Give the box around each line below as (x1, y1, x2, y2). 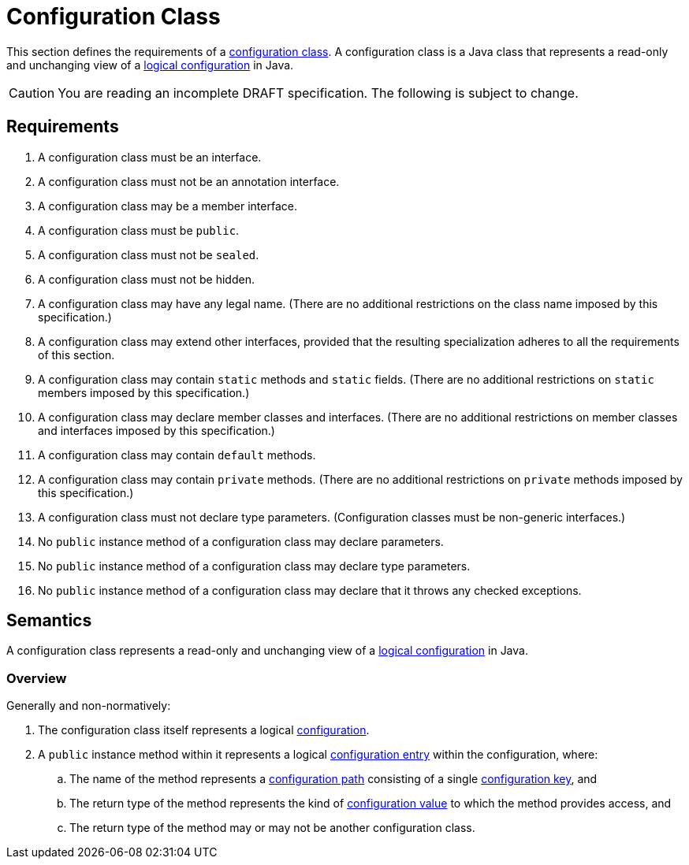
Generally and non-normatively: (6, 699, 171, 713)
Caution (9, 84, 55, 101)
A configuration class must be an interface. (38, 150, 262, 164)
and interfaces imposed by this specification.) (38, 423, 275, 437)
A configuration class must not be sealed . (38, 247, 259, 262)
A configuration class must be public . (38, 223, 240, 237)
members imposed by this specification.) (38, 385, 250, 399)
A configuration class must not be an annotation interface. (38, 174, 340, 188)
